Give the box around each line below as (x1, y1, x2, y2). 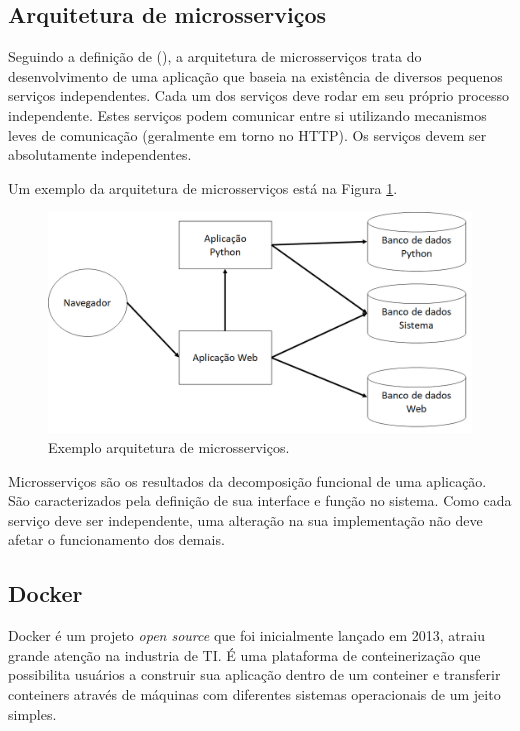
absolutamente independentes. (8, 144, 192, 165)
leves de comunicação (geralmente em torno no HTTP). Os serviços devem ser (8, 124, 487, 145)
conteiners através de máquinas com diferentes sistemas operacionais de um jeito (8, 684, 501, 705)
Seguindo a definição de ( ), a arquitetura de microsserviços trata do (8, 46, 422, 67)
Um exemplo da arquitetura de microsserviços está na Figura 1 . (8, 177, 398, 198)
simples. (8, 703, 57, 724)
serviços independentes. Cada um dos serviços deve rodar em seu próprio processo (8, 85, 510, 106)
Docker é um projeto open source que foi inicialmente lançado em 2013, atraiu (8, 625, 485, 646)
